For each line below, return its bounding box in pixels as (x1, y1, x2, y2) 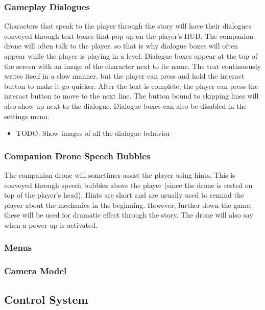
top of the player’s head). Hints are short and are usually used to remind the (4, 189, 244, 200)
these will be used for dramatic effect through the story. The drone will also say (4, 209, 253, 220)
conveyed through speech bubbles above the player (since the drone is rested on (4, 179, 253, 190)
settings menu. (4, 110, 50, 121)
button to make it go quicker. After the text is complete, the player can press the (4, 80, 258, 91)
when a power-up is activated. (4, 219, 98, 230)
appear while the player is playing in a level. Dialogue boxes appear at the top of (4, 51, 257, 61)
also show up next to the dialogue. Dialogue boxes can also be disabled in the (4, 100, 247, 111)
